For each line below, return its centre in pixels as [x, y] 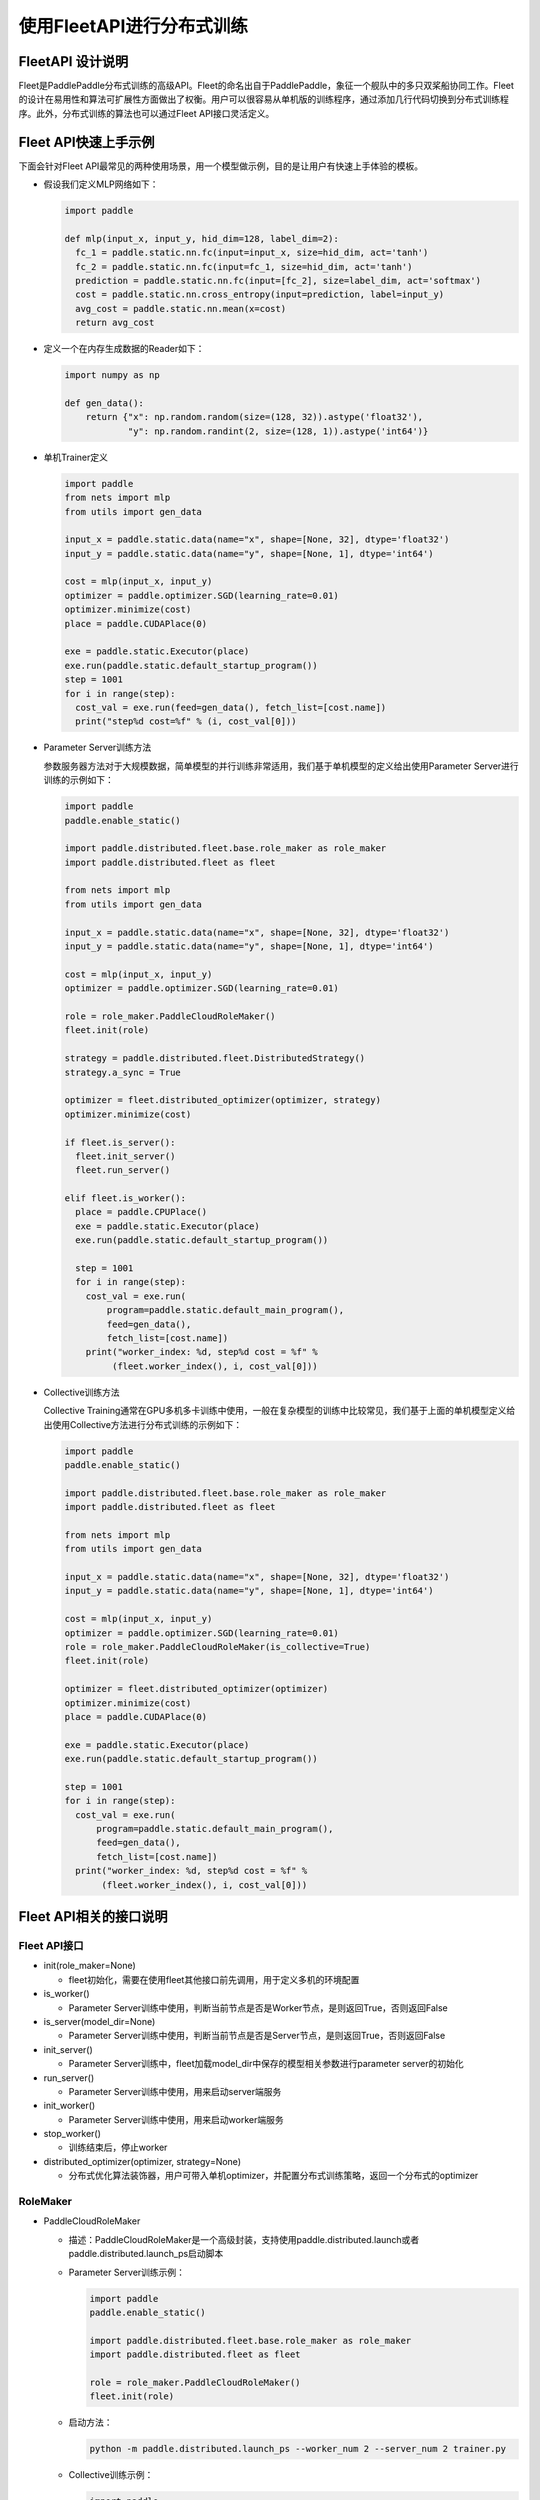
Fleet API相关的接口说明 [93, 1916]
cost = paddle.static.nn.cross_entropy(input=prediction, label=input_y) [260, 294]
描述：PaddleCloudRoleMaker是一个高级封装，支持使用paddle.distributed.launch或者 [244, 2239]
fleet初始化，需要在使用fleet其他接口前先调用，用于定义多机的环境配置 [214, 1979]
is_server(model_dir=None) [99, 2021]
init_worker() [69, 2106]
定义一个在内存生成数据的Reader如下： [124, 349]
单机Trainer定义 [76, 457]
